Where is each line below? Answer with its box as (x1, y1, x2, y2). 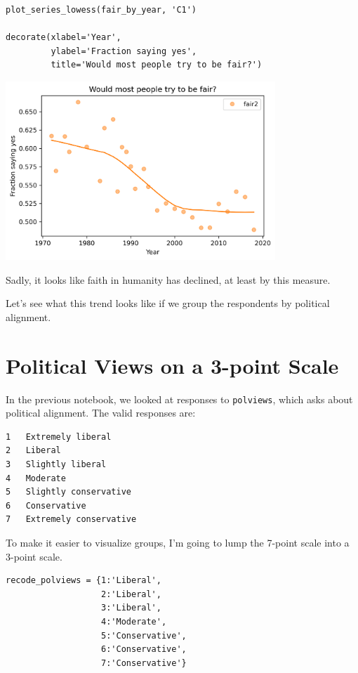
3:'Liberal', (101, 603, 161, 613)
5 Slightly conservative (6, 487, 131, 497)
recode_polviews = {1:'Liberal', (6, 575, 161, 586)
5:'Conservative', (101, 630, 187, 641)
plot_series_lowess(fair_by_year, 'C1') (6, 5, 197, 15)
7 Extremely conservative (6, 514, 137, 525)
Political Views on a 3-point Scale (6, 351, 339, 379)
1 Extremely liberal (6, 431, 112, 442)
